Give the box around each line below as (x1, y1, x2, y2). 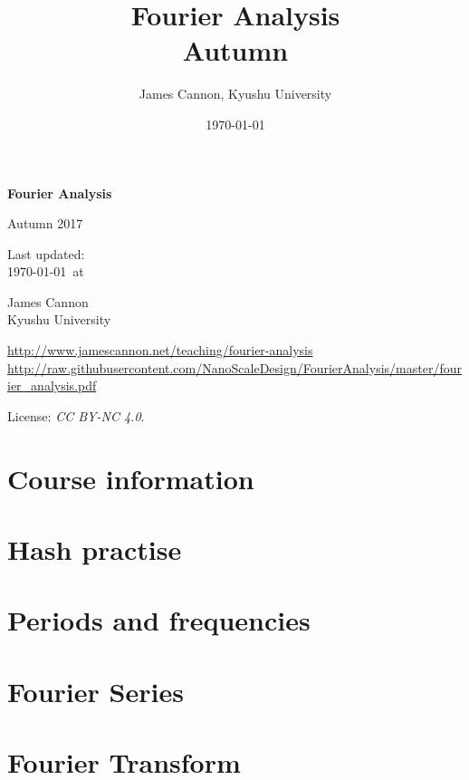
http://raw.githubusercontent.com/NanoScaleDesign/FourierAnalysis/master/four (7, 358, 462, 377)
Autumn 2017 (7, 214, 83, 233)
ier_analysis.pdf (7, 376, 97, 395)
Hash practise (7, 531, 182, 567)
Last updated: (7, 244, 85, 263)
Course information (7, 459, 254, 496)
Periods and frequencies (7, 602, 311, 639)
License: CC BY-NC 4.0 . (7, 406, 145, 425)
